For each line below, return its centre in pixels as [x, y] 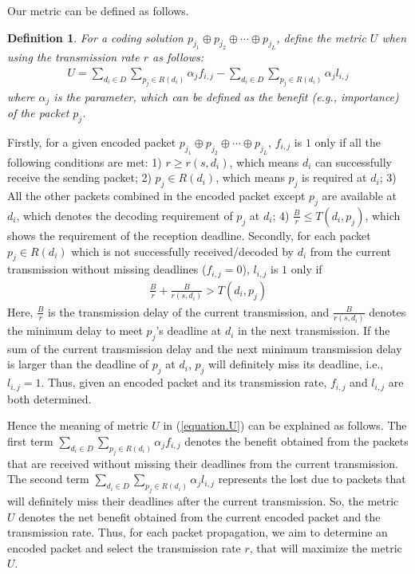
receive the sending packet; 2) [79, 177]
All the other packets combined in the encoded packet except [156, 196]
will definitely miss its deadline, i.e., [296, 364]
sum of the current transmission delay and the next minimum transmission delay [205, 348]
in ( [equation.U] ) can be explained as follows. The [285, 425]
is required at [334, 177]
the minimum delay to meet [75, 330]
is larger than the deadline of [78, 364]
